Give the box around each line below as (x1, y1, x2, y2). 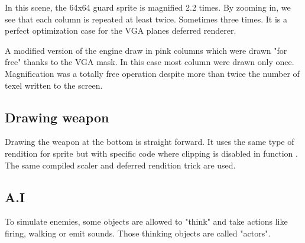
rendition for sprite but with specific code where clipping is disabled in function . (5, 147, 298, 159)
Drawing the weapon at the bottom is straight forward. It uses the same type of (5, 135, 294, 148)
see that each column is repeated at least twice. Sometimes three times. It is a (5, 12, 287, 25)
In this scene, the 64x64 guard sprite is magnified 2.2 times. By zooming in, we (5, 1, 291, 13)
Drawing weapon (5, 108, 109, 126)
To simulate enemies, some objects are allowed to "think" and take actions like (5, 215, 288, 228)
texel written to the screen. (5, 79, 103, 91)
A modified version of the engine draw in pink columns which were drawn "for (5, 44, 287, 56)
